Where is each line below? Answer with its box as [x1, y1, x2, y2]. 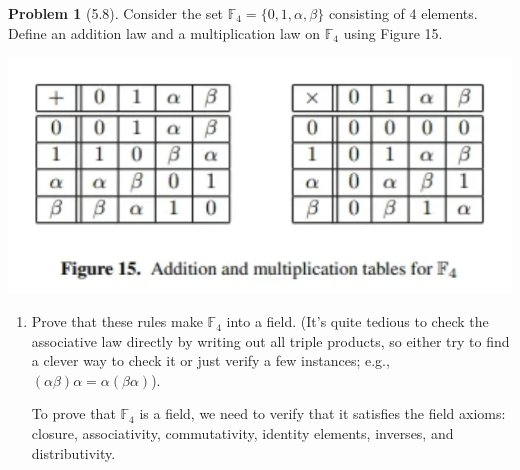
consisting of [328, 3, 405, 23]
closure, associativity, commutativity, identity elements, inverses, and [31, 423, 454, 444]
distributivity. [31, 442, 116, 463]
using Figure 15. [343, 22, 443, 43]
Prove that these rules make [31, 311, 203, 332]
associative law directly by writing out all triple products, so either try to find [31, 330, 510, 351]
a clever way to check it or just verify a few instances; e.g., [31, 350, 390, 371]
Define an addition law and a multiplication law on [8, 22, 321, 43]
